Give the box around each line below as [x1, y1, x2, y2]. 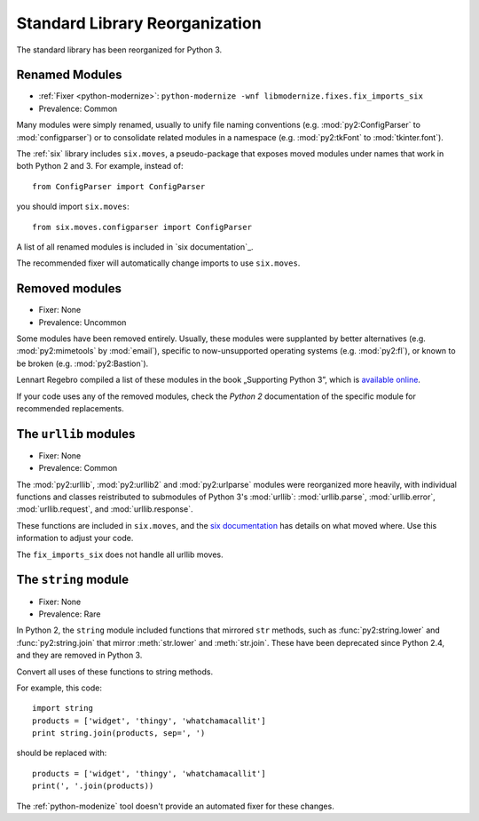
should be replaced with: [16, 747, 107, 759]
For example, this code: [16, 682, 102, 693]
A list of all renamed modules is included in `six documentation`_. [16, 241, 254, 252]
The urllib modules [16, 426, 136, 442]
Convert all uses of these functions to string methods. [16, 666, 213, 677]
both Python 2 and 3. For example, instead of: [16, 161, 184, 171]
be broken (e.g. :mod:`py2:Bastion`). [16, 358, 149, 369]
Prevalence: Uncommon [38, 316, 127, 328]
